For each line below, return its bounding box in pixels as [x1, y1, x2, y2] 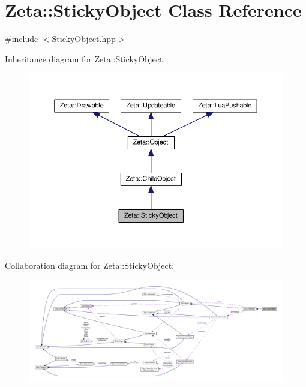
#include [5, 32, 38, 45]
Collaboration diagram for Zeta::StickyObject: [5, 259, 175, 272]
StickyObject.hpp [52, 32, 116, 45]
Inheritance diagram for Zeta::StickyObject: [5, 52, 166, 65]
